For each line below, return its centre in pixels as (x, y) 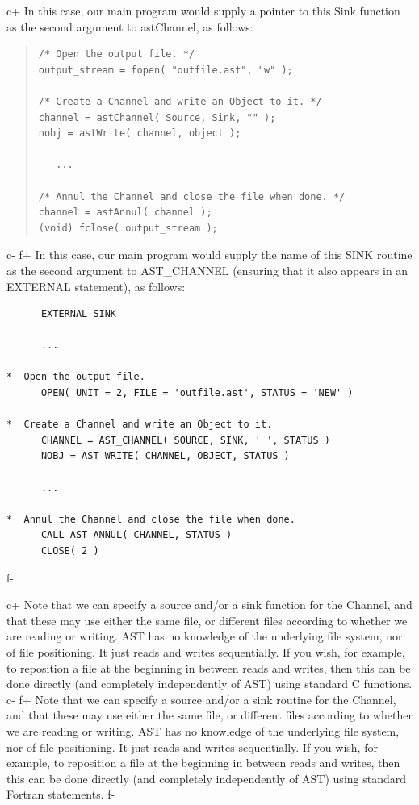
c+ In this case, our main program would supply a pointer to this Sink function (203, 10)
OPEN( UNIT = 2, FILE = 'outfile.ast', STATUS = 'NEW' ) (197, 393)
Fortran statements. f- (61, 794)
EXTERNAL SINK (79, 314)
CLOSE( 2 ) (70, 551)
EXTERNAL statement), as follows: (96, 286)
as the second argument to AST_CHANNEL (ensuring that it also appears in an (207, 270)
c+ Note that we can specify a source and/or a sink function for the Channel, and (209, 605)
